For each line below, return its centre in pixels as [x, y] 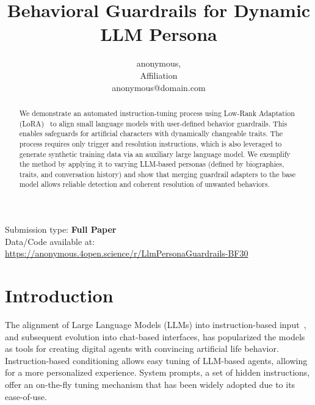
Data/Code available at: [50, 241]
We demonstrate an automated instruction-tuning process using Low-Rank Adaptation [157, 113]
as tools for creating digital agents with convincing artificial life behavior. [142, 348]
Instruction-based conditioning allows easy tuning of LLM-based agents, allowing [156, 360]
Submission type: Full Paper [61, 229]
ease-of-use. [26, 396]
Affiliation [159, 75]
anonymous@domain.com [159, 87]
